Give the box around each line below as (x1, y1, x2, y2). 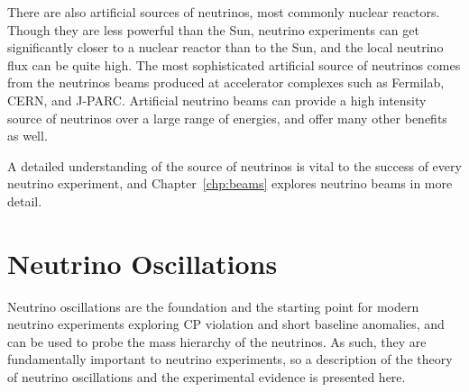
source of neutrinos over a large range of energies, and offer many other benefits (7, 108, 447, 127)
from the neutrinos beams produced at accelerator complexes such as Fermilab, (7, 73, 445, 92)
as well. (7, 126, 48, 145)
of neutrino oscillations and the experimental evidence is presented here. (7, 368, 406, 387)
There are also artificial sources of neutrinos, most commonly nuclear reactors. (7, 3, 440, 21)
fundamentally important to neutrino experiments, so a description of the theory (7, 350, 453, 369)
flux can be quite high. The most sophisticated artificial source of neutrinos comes (7, 55, 461, 74)
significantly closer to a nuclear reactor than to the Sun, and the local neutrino (7, 38, 444, 57)
